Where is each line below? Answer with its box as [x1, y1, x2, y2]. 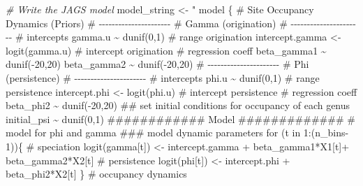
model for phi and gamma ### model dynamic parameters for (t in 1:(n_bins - [6, 125, 349, 140]
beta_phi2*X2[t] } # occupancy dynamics [6, 166, 187, 181]
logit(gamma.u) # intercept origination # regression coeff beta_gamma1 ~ [6, 43, 327, 57]
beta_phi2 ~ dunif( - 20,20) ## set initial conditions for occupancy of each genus [6, 98, 350, 113]
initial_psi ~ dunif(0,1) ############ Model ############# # [6, 111, 355, 126]
